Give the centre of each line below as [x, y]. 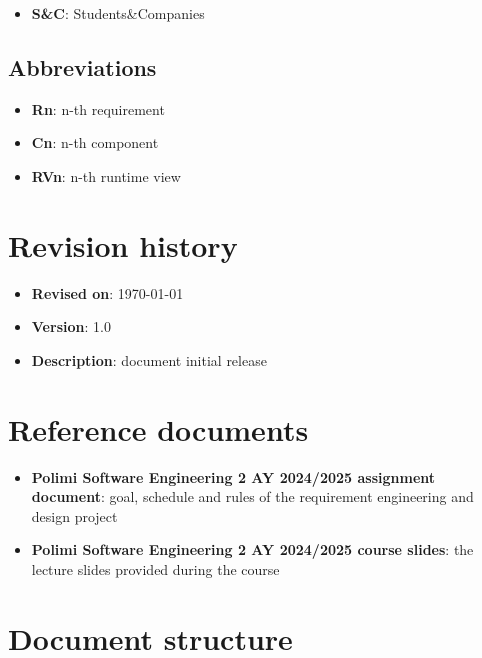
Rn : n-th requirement [98, 108]
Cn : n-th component [95, 142]
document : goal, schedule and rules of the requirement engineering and [252, 496]
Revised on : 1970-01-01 [107, 292]
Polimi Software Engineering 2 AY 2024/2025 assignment [233, 476]
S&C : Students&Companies [118, 13]
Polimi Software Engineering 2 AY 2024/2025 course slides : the [252, 549]
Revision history [123, 244]
